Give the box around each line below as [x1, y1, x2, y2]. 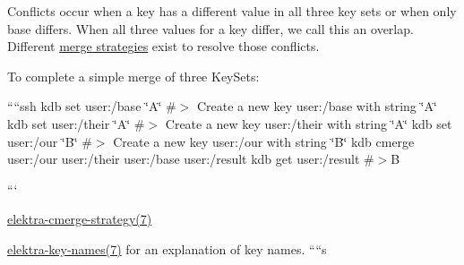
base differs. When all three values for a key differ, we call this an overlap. [7, 19, 414, 38]
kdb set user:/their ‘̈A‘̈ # [7, 114, 145, 132]
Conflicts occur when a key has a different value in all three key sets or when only [7, 2, 457, 20]
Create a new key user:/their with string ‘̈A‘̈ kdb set [165, 114, 452, 132]
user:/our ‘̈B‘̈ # [7, 132, 92, 150]
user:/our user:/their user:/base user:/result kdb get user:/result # [7, 150, 374, 168]
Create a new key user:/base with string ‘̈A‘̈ [196, 97, 437, 115]
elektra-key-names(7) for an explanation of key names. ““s [7, 239, 327, 258]
